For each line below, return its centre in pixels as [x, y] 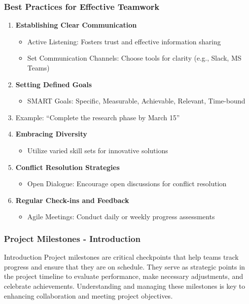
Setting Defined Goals [54, 84]
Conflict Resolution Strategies [68, 167]
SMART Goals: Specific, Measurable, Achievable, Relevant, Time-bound [136, 101]
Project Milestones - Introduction [72, 238]
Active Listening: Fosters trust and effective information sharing [124, 41]
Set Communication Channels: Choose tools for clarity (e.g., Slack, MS [134, 58]
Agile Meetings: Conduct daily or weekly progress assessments [121, 217]
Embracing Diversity [51, 134]
